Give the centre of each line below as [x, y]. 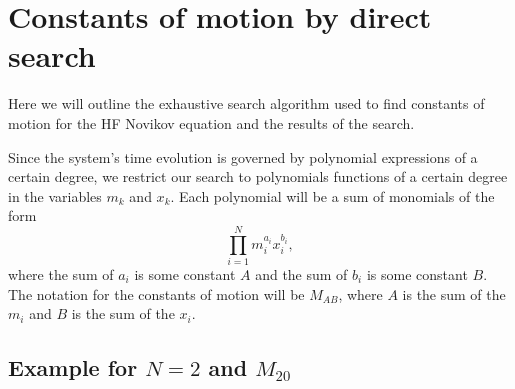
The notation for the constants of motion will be [156, 293]
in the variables [55, 195]
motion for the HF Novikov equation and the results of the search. [211, 122]
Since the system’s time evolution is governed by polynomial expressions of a [243, 156]
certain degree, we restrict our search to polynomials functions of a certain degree [258, 176]
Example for [73, 367]
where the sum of [61, 274]
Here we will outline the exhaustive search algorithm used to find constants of [246, 103]
